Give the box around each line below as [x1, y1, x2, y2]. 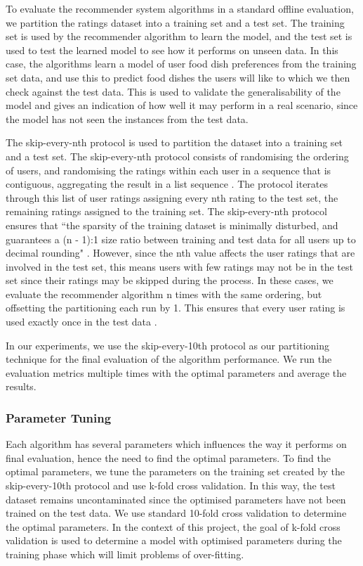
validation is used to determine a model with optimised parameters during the [6, 533, 342, 548]
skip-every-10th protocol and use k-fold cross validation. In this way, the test [6, 478, 336, 493]
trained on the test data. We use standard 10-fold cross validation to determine [6, 506, 347, 520]
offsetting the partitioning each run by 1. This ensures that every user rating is [6, 300, 345, 315]
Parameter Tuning [6, 409, 112, 426]
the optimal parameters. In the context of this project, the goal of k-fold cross [6, 519, 341, 534]
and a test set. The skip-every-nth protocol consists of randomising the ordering [6, 148, 349, 163]
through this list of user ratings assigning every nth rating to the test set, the [6, 190, 338, 205]
